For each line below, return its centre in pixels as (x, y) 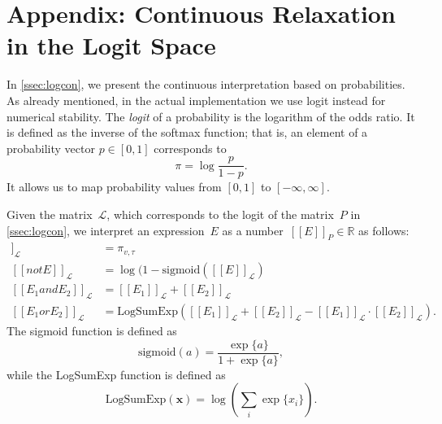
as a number (253, 230)
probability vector (51, 148)
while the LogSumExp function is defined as (116, 374)
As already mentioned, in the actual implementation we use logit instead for (196, 100)
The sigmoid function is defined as (92, 331)
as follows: (384, 230)
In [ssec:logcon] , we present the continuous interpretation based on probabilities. (206, 84)
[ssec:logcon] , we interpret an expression (106, 230)
